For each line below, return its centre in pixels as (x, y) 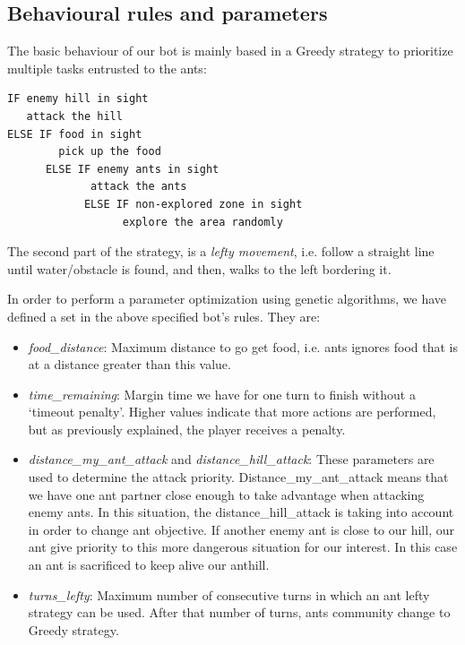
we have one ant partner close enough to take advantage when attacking (226, 494)
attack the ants (139, 187)
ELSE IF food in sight (75, 134)
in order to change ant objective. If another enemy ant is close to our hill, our (241, 529)
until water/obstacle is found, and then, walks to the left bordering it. (199, 268)
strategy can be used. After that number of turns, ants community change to (239, 612)
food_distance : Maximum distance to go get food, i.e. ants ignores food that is (243, 346)
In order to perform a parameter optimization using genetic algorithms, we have (227, 299)
